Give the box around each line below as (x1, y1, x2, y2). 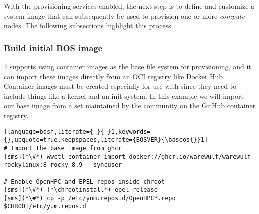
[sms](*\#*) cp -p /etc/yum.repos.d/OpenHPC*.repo (4, 194, 176, 202)
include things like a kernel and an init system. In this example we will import (4, 90, 244, 101)
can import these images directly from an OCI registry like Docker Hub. (4, 71, 225, 81)
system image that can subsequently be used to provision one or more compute (4, 10, 245, 21)
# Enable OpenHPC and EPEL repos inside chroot (4, 178, 165, 185)
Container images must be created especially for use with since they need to (4, 81, 237, 91)
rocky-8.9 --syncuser (50, 161, 122, 169)
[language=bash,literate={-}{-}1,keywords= (4, 128, 151, 135)
